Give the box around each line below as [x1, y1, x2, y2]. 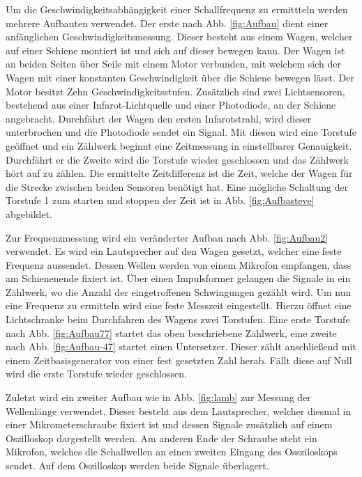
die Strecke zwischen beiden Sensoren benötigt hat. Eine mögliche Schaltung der [6, 179, 349, 194]
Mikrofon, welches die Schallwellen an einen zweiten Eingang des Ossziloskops [6, 444, 338, 459]
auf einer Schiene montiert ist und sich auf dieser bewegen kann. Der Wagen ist [6, 42, 345, 57]
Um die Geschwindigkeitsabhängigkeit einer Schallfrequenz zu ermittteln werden [6, 2, 348, 16]
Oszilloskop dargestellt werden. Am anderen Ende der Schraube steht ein [6, 430, 317, 445]
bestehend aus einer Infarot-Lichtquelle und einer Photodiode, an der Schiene [6, 97, 336, 112]
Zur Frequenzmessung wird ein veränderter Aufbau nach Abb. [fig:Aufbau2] [6, 230, 329, 244]
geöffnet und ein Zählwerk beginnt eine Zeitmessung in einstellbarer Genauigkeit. [6, 138, 352, 153]
